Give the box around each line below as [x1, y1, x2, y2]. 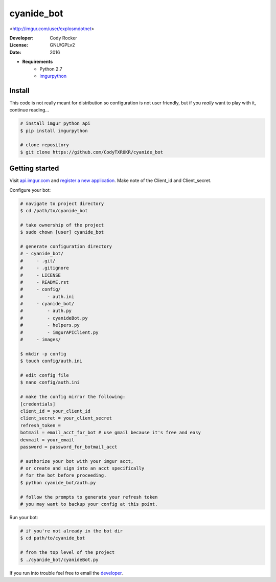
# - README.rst [20, 279, 69, 285]
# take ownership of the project [20, 222, 104, 228]
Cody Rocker [50, 35, 78, 41]
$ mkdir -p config [20, 351, 66, 356]
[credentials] [20, 401, 56, 407]
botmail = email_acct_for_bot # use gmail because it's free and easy [20, 430, 201, 436]
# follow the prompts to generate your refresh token [20, 494, 158, 500]
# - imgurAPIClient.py [20, 329, 99, 335]
